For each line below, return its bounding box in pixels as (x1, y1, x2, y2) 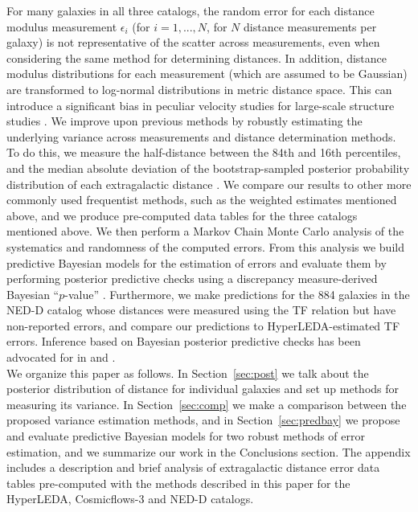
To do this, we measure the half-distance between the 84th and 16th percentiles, (6, 144, 401, 161)
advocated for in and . (6, 349, 116, 366)
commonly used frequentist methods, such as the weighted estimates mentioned (6, 191, 397, 208)
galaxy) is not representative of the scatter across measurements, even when (6, 34, 380, 51)
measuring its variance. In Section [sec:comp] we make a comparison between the (6, 395, 407, 412)
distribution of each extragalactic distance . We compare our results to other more (6, 175, 412, 192)
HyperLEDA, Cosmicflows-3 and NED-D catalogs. (6, 490, 254, 507)
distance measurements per (244, 18, 377, 35)
